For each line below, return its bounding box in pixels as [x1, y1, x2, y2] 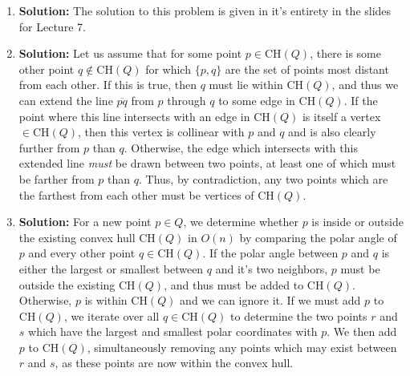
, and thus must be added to [164, 276, 304, 293]
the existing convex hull [18, 228, 136, 245]
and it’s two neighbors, [215, 260, 328, 277]
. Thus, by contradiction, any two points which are [138, 170, 388, 187]
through [167, 91, 206, 108]
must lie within [209, 76, 283, 93]
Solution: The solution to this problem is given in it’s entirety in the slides [18, 2, 392, 18]
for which [145, 60, 191, 77]
